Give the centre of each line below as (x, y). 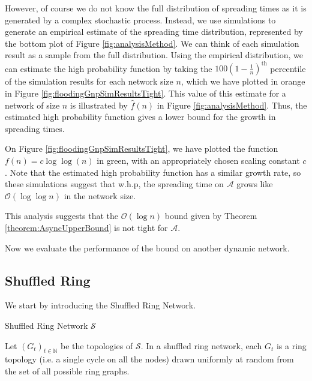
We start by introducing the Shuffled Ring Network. (100, 305)
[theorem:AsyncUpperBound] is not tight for (86, 227)
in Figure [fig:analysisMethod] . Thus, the (232, 105)
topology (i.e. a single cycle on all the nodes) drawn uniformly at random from (149, 359)
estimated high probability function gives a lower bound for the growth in (140, 117)
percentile (288, 68)
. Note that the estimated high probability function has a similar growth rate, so (153, 172)
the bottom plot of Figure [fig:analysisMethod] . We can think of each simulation (152, 43)
